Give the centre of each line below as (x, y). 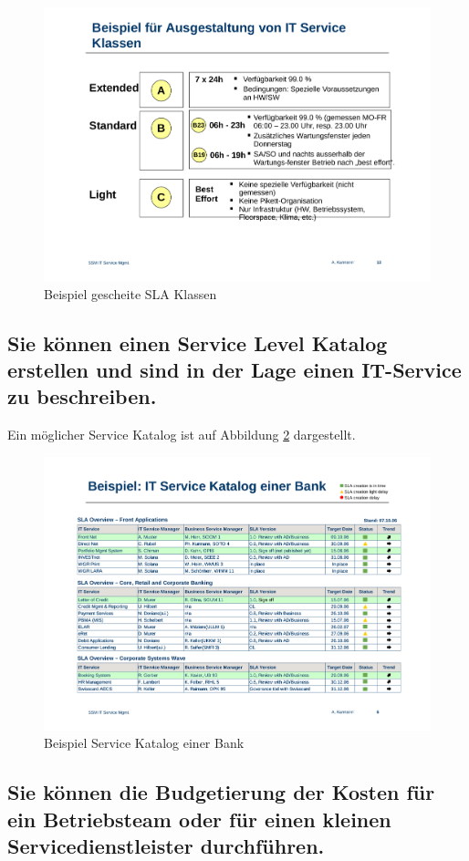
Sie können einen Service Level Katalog (198, 342)
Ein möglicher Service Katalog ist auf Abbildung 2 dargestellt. (182, 435)
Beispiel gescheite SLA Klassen (130, 293)
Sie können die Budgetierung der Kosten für (221, 792)
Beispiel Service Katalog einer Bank (144, 743)
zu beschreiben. (82, 396)
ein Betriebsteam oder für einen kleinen (199, 819)
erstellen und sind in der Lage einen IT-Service (234, 370)
